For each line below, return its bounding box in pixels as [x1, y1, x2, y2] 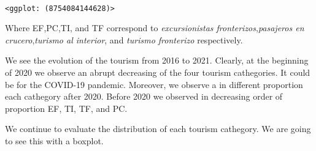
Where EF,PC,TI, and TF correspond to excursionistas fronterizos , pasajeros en [5, 21, 304, 34]
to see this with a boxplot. [5, 134, 104, 147]
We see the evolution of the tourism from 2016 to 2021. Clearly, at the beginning [5, 54, 309, 67]
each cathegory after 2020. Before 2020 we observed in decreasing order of [5, 90, 283, 103]
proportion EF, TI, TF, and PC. [5, 101, 128, 114]
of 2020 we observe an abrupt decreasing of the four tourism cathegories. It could [5, 66, 310, 79]
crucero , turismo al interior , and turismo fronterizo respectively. [5, 33, 243, 46]
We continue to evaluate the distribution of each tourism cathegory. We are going [5, 122, 311, 135]
